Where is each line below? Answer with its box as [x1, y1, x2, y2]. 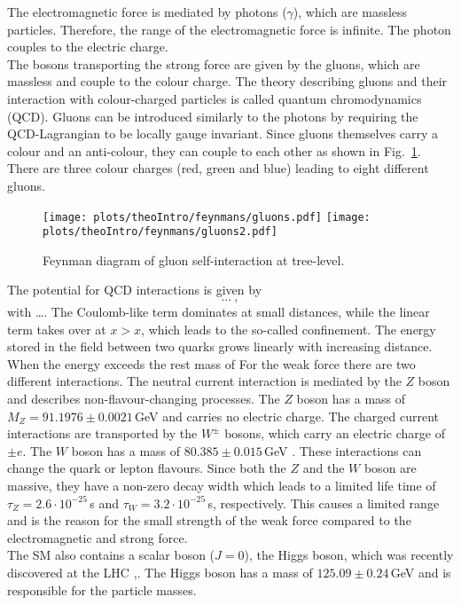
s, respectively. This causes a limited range [207, 493, 440, 512]
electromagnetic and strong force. [7, 528, 188, 546]
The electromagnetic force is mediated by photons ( [7, 3, 287, 20]
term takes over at [7, 319, 106, 338]
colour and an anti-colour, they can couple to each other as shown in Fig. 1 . [7, 141, 421, 160]
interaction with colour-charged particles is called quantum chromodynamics [7, 89, 422, 107]
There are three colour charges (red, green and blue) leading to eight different [7, 159, 429, 177]
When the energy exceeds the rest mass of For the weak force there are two [7, 354, 416, 373]
